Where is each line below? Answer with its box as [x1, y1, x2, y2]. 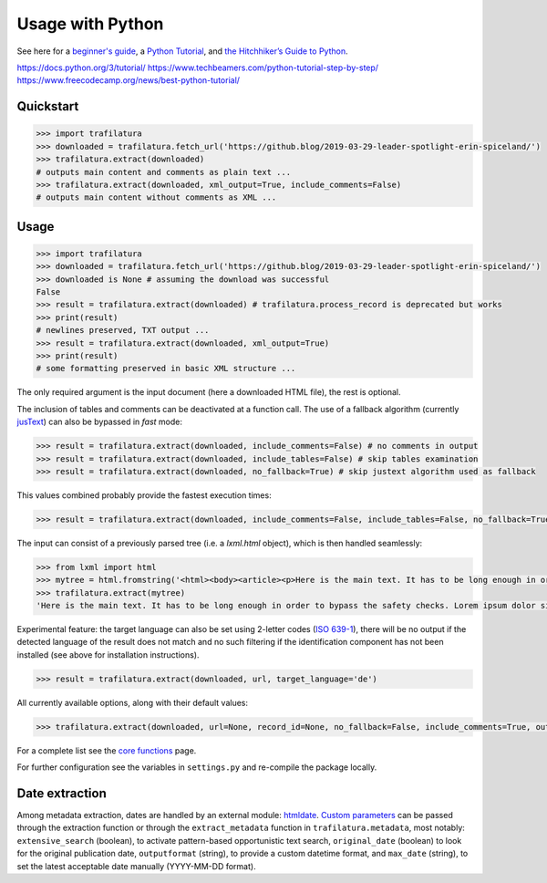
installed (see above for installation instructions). [16, 649, 200, 660]
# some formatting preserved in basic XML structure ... [36, 363, 296, 374]
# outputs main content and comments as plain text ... [36, 167, 292, 177]
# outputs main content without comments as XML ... [36, 192, 277, 203]
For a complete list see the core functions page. [16, 744, 197, 756]
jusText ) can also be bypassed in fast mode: [16, 416, 182, 428]
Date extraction [16, 785, 107, 801]
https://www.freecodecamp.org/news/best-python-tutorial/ [16, 75, 241, 86]
